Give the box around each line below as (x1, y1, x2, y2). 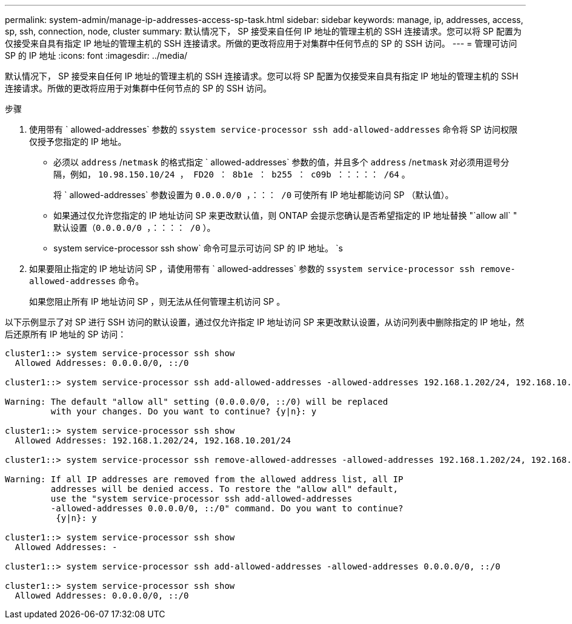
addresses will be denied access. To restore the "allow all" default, (50, 484, 399, 494)
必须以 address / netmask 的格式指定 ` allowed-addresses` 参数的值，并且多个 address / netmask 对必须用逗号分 (53, 157, 510, 167)
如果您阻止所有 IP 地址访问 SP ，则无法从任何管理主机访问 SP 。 (29, 296, 285, 307)
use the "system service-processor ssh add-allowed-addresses (50, 494, 353, 503)
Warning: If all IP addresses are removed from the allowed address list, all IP (5, 474, 404, 484)
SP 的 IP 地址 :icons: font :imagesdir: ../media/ (5, 50, 188, 61)
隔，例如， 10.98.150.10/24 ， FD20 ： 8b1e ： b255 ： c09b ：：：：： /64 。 (53, 169, 410, 179)
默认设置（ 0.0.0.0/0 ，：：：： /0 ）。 (53, 222, 216, 233)
